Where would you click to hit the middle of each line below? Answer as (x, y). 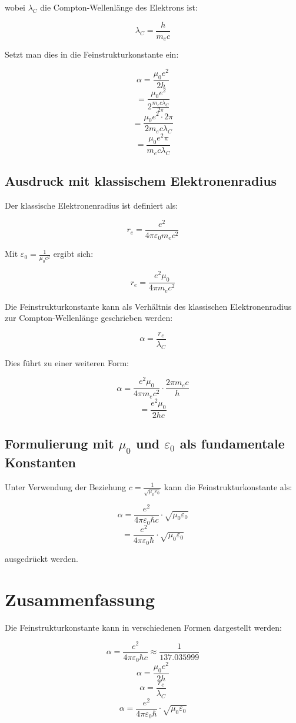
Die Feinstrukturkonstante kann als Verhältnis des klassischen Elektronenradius (148, 306)
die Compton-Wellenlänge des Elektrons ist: (119, 7)
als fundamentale (232, 443)
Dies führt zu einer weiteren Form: (67, 362)
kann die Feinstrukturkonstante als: (228, 487)
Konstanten (41, 462)
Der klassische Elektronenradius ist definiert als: (92, 205)
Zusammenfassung (80, 599)
